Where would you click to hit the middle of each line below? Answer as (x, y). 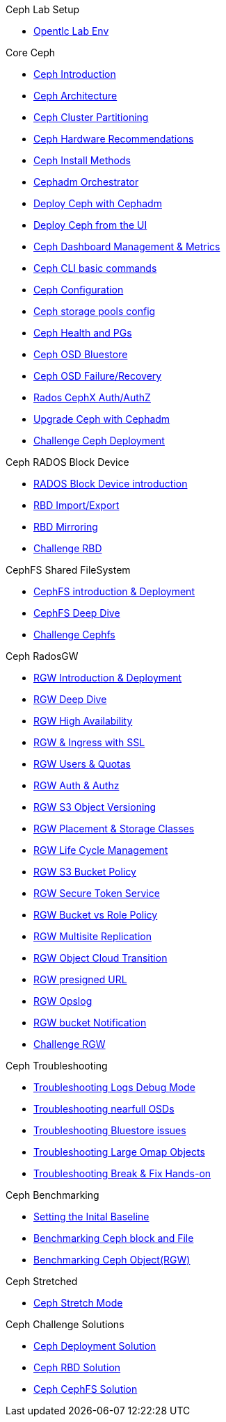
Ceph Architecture (75, 96)
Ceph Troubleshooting (57, 1066)
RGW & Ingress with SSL (89, 742)
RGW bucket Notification (90, 1023)
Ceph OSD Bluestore (81, 354)
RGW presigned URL (80, 979)
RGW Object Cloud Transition (100, 958)
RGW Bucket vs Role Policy (96, 915)
